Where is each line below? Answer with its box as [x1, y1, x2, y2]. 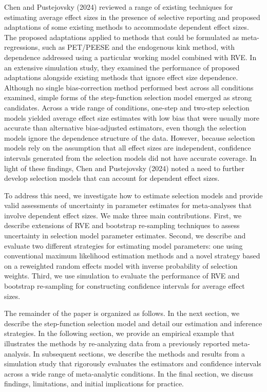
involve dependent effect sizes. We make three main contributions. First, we [4, 210, 242, 220]
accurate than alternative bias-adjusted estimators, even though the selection [4, 122, 246, 133]
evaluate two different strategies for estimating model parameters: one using [4, 240, 243, 251]
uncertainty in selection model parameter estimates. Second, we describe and [4, 230, 246, 241]
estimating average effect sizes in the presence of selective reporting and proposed [4, 11, 260, 22]
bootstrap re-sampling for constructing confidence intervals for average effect [4, 281, 245, 291]
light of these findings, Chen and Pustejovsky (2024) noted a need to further [4, 162, 245, 173]
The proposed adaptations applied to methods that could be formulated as [4, 31, 239, 42]
